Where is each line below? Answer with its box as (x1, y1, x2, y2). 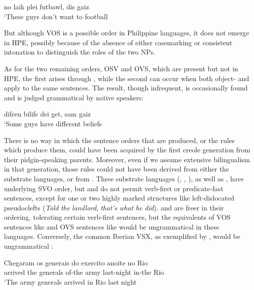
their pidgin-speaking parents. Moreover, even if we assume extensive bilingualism (4, 154, 250, 164)
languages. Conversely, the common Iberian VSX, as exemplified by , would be (4, 231, 240, 241)
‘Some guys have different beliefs (4, 118, 102, 128)
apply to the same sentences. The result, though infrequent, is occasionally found (4, 83, 248, 93)
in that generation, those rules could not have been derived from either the (4, 164, 229, 174)
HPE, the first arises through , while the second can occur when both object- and (4, 73, 250, 83)
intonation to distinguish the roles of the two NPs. (4, 47, 156, 57)
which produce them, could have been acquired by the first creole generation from (4, 145, 251, 155)
